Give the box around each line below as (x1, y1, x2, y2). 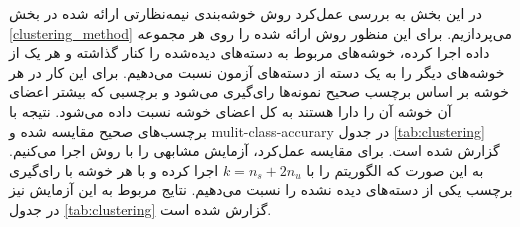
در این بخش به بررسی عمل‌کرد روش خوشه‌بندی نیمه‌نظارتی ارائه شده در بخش (9, 3, 483, 23)
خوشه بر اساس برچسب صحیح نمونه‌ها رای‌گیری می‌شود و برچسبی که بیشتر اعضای (9, 81, 509, 102)
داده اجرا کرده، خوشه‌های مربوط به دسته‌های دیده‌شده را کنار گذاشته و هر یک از (9, 42, 490, 63)
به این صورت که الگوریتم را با (306, 159, 484, 180)
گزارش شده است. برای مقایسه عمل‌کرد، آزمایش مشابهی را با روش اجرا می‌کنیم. (9, 140, 500, 161)
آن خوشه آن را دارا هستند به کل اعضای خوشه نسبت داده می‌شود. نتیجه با (9, 100, 452, 121)
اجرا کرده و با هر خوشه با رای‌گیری (9, 159, 219, 180)
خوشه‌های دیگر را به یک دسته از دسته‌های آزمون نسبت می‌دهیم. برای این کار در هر (9, 61, 505, 82)
